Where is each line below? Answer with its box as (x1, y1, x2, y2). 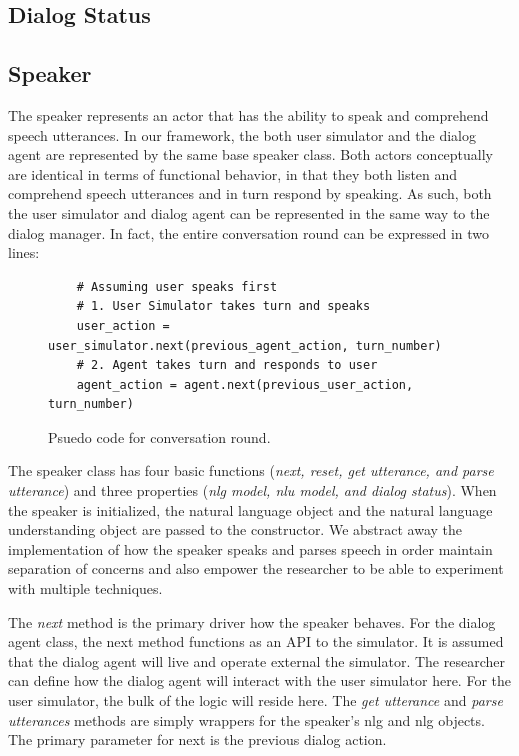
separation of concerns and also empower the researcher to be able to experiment (8, 558, 504, 579)
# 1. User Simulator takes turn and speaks (76, 299, 371, 314)
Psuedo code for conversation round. (48, 426, 271, 447)
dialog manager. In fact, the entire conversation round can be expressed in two (8, 222, 490, 243)
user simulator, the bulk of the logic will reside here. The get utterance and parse (8, 690, 503, 711)
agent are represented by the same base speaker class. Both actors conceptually (8, 144, 494, 165)
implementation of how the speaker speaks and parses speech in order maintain (8, 538, 493, 559)
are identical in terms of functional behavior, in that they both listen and (8, 163, 458, 184)
